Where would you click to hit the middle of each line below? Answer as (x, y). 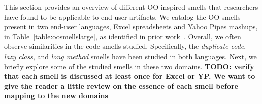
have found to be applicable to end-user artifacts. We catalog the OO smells (122, 16)
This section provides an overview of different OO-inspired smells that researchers (131, 7)
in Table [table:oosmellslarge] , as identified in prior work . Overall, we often (123, 36)
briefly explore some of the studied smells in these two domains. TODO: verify (129, 66)
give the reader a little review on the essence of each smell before (121, 86)
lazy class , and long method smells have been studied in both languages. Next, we (130, 56)
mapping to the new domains (56, 96)
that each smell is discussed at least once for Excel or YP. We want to (130, 76)
